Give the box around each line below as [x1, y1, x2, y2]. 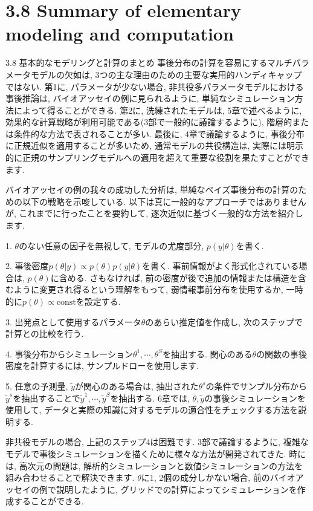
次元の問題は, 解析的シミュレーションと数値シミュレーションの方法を [27, 459, 303, 472]
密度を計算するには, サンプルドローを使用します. [5, 359, 199, 372]
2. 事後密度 [5, 259, 49, 272]
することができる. [13, 495, 84, 507]
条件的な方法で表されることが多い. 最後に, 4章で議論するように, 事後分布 [13, 127, 305, 140]
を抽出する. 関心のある [162, 347, 253, 360]
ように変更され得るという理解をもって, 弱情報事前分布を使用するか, [13, 283, 283, 296]
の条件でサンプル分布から [205, 379, 308, 392]
